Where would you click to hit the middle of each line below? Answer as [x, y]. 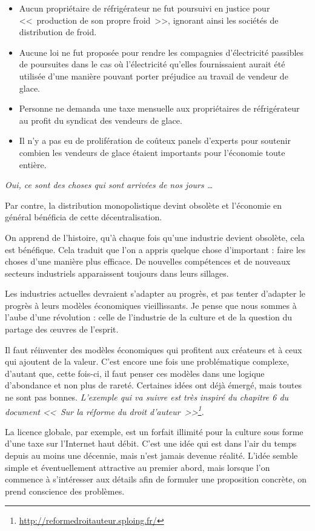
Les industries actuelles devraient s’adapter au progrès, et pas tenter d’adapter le [155, 293]
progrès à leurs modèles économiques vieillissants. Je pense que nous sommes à [151, 305]
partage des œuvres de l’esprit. [62, 329]
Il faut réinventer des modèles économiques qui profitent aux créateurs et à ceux [154, 349]
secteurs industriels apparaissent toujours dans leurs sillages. [117, 273]
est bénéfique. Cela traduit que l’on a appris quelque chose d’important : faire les [155, 249]
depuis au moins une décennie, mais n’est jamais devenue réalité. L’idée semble [151, 455]
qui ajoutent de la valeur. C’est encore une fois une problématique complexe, [147, 361]
